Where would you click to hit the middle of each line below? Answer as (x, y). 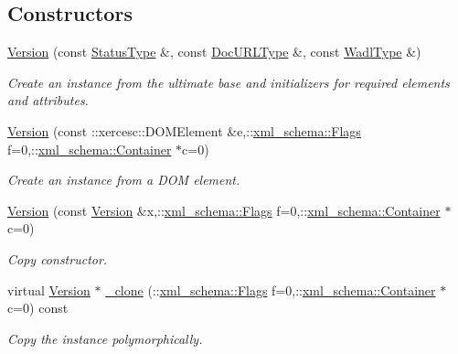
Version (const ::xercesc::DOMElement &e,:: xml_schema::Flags (184, 130)
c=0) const (38, 308)
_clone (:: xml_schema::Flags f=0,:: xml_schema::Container (271, 290)
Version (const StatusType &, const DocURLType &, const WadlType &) (214, 52)
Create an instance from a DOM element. (124, 180)
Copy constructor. (58, 258)
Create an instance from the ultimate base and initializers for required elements (229, 82)
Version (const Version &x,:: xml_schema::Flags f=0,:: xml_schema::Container (224, 210)
